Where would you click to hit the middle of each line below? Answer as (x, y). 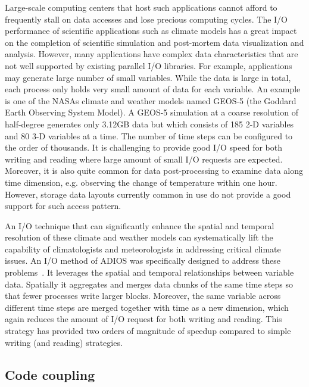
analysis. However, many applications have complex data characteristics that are (152, 54)
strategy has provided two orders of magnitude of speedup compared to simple (148, 331)
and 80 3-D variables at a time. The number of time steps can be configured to (149, 135)
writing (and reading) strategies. (64, 342)
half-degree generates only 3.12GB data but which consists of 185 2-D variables (149, 124)
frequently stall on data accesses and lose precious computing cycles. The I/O (146, 19)
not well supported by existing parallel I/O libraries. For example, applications (149, 65)
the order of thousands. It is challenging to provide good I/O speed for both (144, 147)
